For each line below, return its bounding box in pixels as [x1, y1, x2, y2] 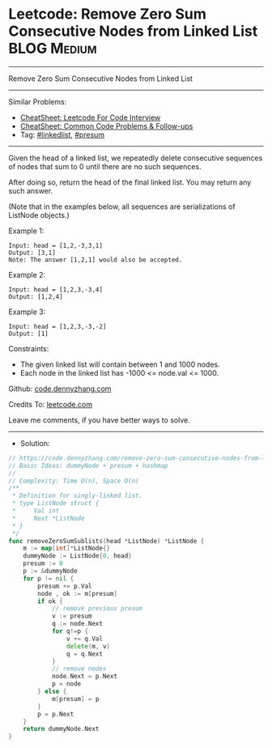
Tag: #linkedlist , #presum [19, 130, 105, 139]
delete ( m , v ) [66, 642, 111, 650]
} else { [37, 687, 67, 696]
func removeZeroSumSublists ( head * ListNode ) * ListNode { [8, 537, 205, 545]
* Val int [11, 507, 60, 515]
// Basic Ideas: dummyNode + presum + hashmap [8, 461, 168, 470]
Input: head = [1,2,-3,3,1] [8, 241, 104, 249]
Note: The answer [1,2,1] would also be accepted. [8, 256, 183, 264]
